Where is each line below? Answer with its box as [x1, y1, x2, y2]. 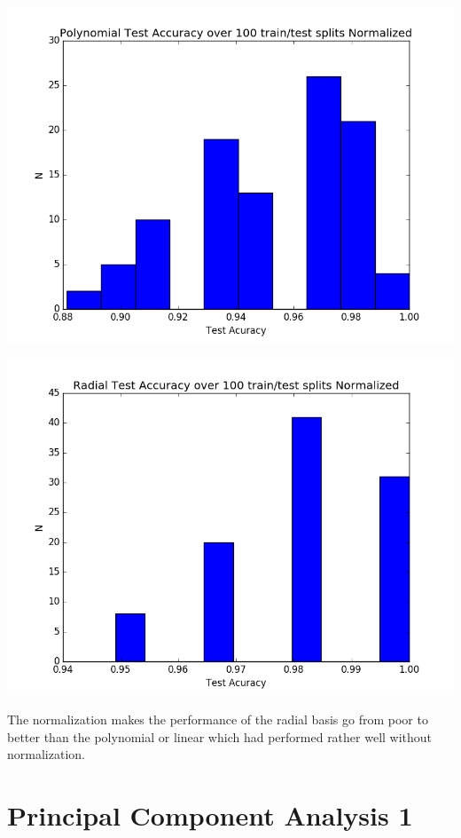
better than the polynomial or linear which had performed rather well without [7, 727, 433, 746]
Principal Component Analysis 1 [7, 797, 413, 834]
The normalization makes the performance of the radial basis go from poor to [7, 710, 428, 729]
